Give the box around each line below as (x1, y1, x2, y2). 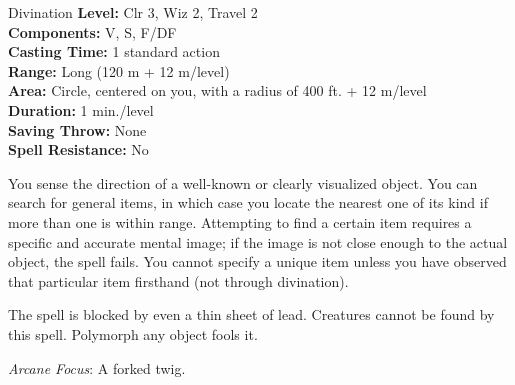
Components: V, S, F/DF (8, 21, 177, 42)
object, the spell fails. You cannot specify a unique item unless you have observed (8, 251, 507, 272)
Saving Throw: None (8, 119, 147, 140)
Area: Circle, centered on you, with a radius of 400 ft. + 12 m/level (8, 80, 427, 101)
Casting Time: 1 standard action (8, 41, 220, 62)
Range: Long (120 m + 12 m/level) (8, 60, 230, 81)
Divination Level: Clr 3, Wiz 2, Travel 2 (8, 2, 258, 22)
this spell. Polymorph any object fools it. (8, 323, 258, 344)
